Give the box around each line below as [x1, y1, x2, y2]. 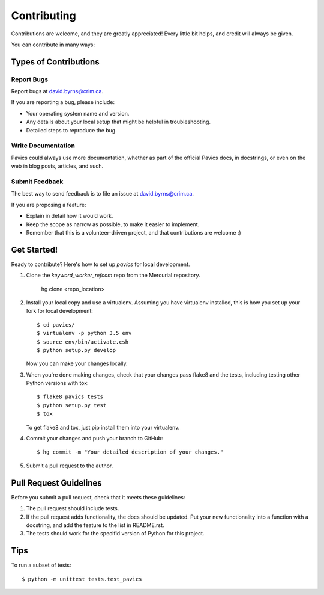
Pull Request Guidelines [11, 478, 102, 488]
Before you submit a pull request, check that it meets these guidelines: [11, 493, 185, 501]
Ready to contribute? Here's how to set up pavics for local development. [11, 261, 190, 268]
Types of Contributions [11, 57, 100, 67]
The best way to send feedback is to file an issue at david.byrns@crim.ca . [11, 190, 194, 197]
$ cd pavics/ [37, 321, 75, 328]
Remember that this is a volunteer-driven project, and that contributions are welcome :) [26, 229, 241, 236]
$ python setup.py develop [37, 347, 116, 353]
